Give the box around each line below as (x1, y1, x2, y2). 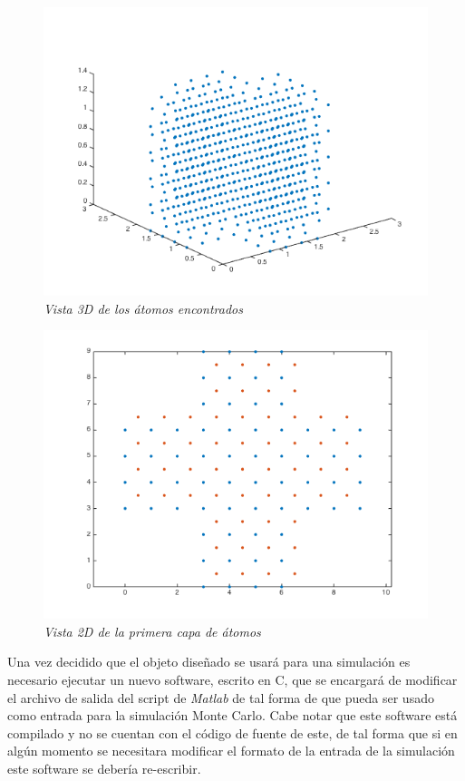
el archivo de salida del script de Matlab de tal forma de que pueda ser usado (7, 688, 434, 707)
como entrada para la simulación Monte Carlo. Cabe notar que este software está (7, 706, 458, 725)
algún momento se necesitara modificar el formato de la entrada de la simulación (7, 741, 455, 760)
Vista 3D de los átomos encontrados (44, 298, 243, 317)
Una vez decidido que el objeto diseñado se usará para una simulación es (7, 652, 411, 671)
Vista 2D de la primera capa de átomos (44, 621, 261, 640)
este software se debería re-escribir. (7, 758, 201, 777)
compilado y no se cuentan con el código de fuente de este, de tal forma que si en (7, 723, 458, 742)
